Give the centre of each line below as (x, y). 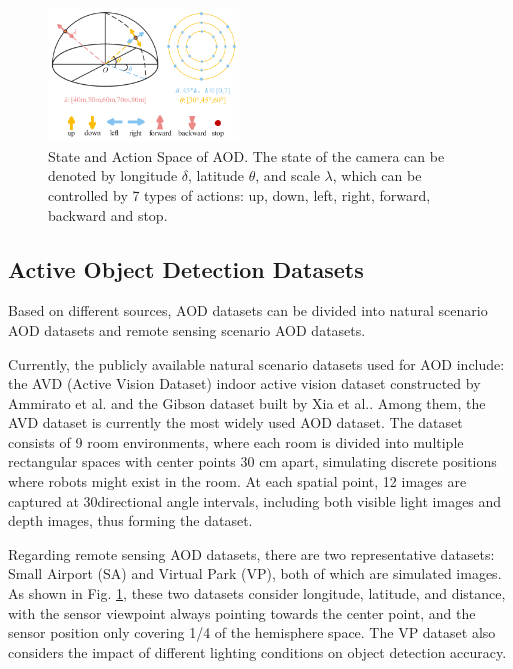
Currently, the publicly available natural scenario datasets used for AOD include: (256, 363)
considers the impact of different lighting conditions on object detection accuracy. (257, 651)
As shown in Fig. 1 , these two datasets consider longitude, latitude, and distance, (257, 593)
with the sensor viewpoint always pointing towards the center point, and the (242, 612)
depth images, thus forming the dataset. (130, 520)
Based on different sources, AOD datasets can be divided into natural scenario (248, 310)
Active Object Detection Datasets (186, 268)
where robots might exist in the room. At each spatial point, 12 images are (237, 481)
